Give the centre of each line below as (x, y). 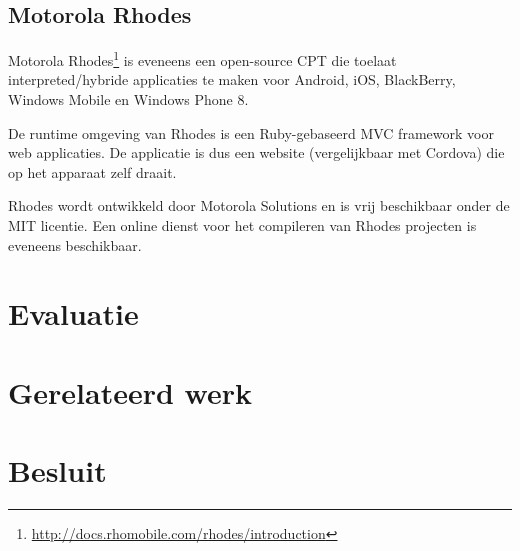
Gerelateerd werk (130, 391)
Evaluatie (73, 313)
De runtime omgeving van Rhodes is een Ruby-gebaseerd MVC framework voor (251, 132)
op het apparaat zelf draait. (92, 171)
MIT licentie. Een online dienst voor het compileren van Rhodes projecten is (242, 225)
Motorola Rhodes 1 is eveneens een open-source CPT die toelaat (202, 58)
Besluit (57, 470)
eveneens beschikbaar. (75, 244)
